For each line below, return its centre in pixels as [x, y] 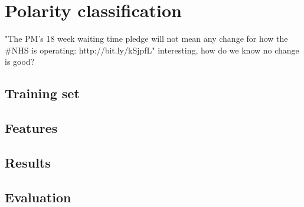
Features [31, 128]
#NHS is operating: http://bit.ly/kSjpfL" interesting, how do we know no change [152, 50]
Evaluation [38, 197]
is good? [20, 61]
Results [28, 162]
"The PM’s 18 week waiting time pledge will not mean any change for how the [146, 39]
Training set [42, 93]
